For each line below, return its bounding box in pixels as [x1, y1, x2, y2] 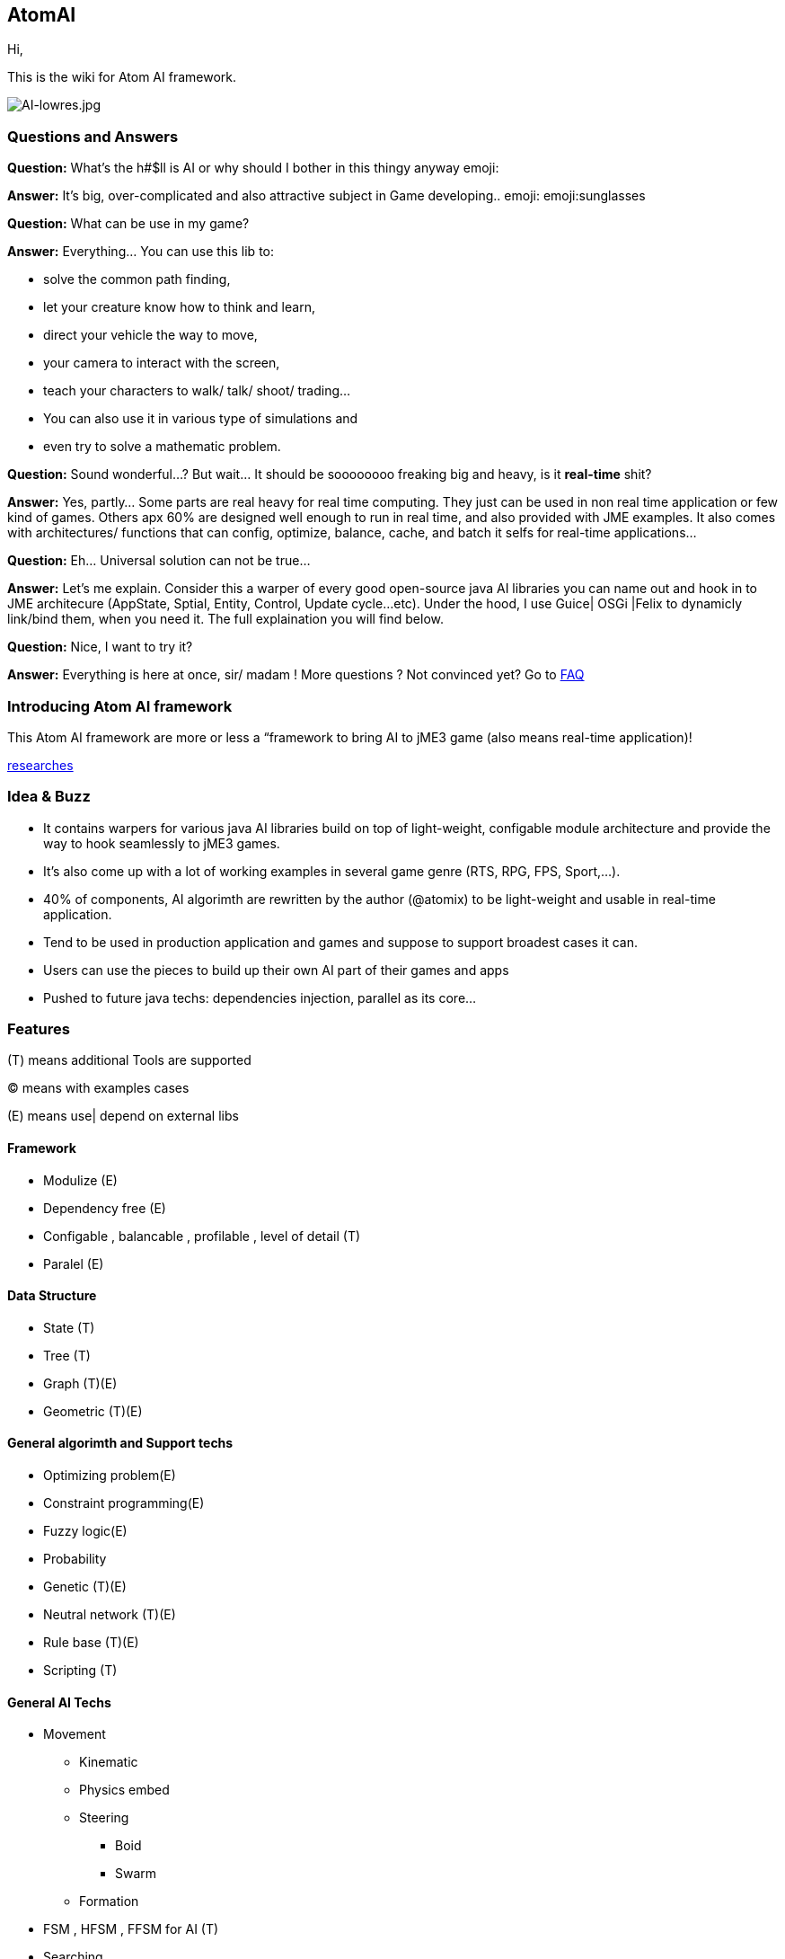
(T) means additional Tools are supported [7, 1052, 251, 1068]
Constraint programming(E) [43, 1495, 205, 1511]
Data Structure [7, 1288, 97, 1304]
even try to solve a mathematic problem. [43, 439, 281, 455]
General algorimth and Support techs [7, 1435, 234, 1451]
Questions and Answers [7, 127, 179, 146]
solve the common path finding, [43, 271, 231, 288]
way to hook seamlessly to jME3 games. [43, 835, 280, 851]
